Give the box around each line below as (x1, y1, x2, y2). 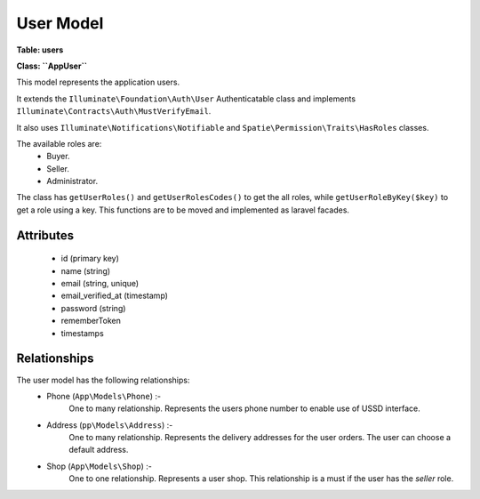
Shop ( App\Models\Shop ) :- (46, 461, 153, 471)
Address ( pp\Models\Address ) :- (46, 419, 173, 431)
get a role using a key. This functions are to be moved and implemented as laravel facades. (16, 205, 350, 215)
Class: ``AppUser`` (16, 60, 88, 71)
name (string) (60, 265, 111, 276)
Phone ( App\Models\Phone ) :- (46, 390, 162, 401)
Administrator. (46, 176, 98, 187)
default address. (68, 445, 129, 455)
